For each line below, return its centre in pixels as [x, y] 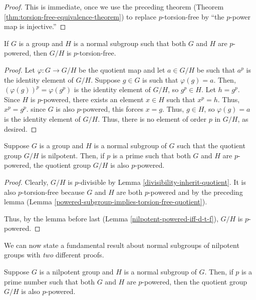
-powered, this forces [112, 109]
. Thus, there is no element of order [152, 118]
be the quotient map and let [122, 69]
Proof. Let [20, 69]
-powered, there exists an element [92, 99]
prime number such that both [50, 281]
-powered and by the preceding [195, 192]
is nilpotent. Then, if [73, 155]
